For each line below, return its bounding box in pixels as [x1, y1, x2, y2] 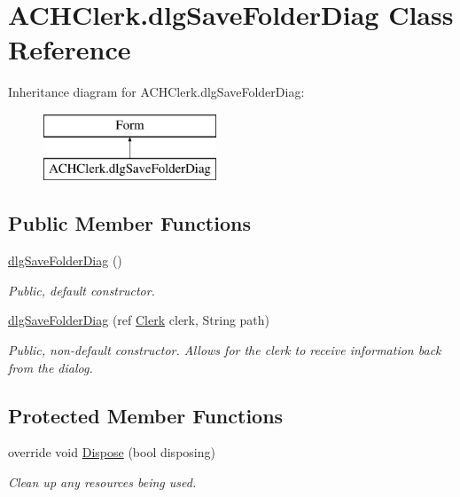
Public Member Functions [8, 209, 251, 237]
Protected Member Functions [8, 401, 284, 429]
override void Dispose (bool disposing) [8, 443, 215, 461]
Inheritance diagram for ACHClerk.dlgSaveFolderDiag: [8, 83, 305, 101]
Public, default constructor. [8, 280, 155, 299]
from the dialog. [8, 358, 93, 376]
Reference [8, 31, 131, 67]
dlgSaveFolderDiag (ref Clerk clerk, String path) [8, 311, 270, 329]
